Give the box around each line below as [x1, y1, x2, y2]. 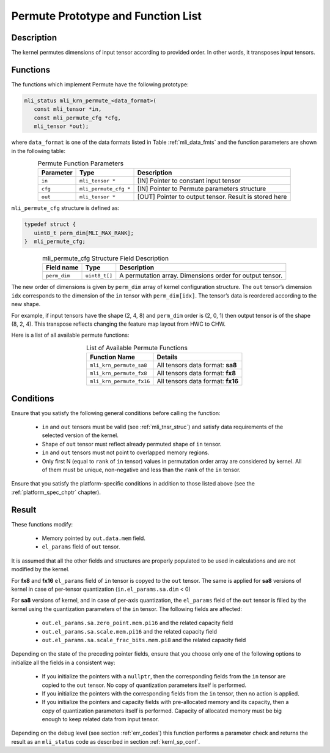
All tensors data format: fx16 [156, 377, 239, 386]
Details [156, 353, 178, 361]
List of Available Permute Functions [86, 343, 188, 352]
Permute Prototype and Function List [11, 9, 202, 23]
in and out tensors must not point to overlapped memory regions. [42, 449, 210, 456]
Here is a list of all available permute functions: [11, 331, 130, 339]
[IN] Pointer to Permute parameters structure [137, 184, 266, 193]
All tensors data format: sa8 [156, 361, 237, 370]
